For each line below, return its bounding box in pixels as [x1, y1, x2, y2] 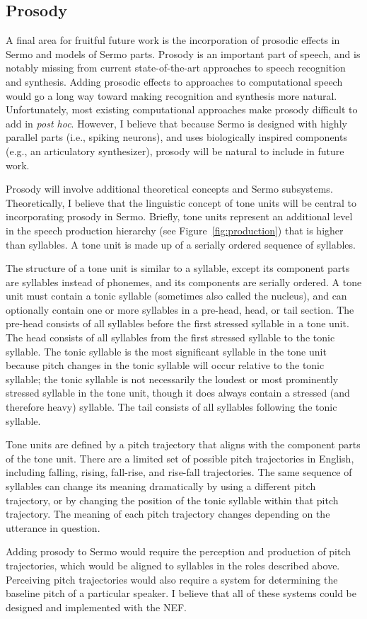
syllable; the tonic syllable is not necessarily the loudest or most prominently [6, 371, 339, 386]
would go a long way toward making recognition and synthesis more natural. [6, 88, 337, 103]
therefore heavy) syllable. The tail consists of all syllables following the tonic [6, 399, 337, 414]
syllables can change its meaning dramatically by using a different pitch [6, 479, 316, 494]
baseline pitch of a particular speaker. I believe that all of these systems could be [6, 586, 356, 601]
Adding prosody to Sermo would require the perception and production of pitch [6, 544, 351, 559]
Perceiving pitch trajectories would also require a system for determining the [6, 572, 338, 586]
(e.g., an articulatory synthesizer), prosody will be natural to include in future [6, 143, 344, 158]
